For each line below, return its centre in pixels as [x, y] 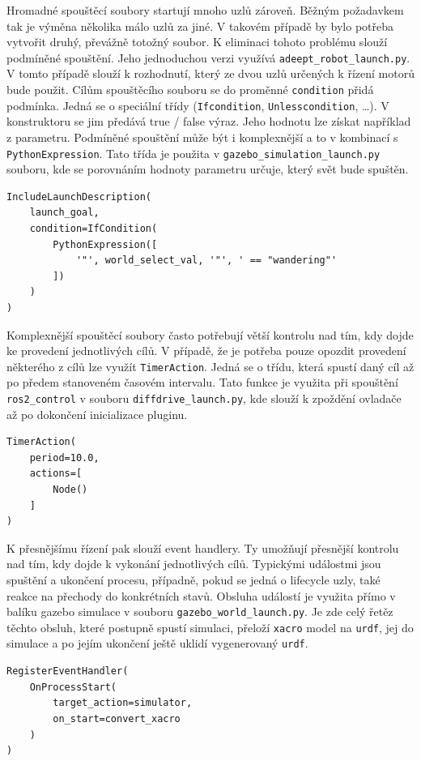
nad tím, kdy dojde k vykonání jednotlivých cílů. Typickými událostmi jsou [194, 564]
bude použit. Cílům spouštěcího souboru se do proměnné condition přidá [190, 90]
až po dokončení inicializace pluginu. [97, 414]
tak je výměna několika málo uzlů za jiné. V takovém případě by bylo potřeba [200, 26]
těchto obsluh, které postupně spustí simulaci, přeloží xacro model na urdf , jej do [210, 627]
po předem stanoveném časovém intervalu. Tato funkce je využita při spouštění [202, 382]
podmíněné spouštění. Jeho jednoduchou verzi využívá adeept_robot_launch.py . [208, 57]
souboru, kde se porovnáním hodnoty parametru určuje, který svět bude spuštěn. [208, 169]
